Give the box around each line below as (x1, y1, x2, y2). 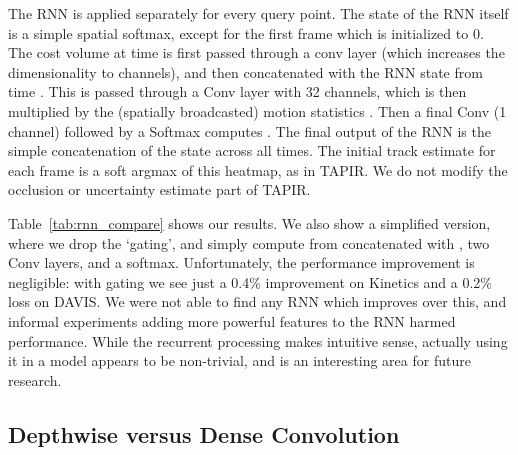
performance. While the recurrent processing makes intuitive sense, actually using (8, 330, 508, 351)
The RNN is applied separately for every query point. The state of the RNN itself (8, 3, 509, 23)
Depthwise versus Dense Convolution (8, 418, 400, 449)
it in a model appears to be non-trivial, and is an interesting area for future (8, 350, 471, 371)
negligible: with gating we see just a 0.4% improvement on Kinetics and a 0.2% (8, 271, 493, 292)
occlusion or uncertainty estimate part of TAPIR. (8, 179, 311, 200)
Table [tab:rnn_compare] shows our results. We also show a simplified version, (8, 212, 491, 233)
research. (8, 369, 62, 390)
